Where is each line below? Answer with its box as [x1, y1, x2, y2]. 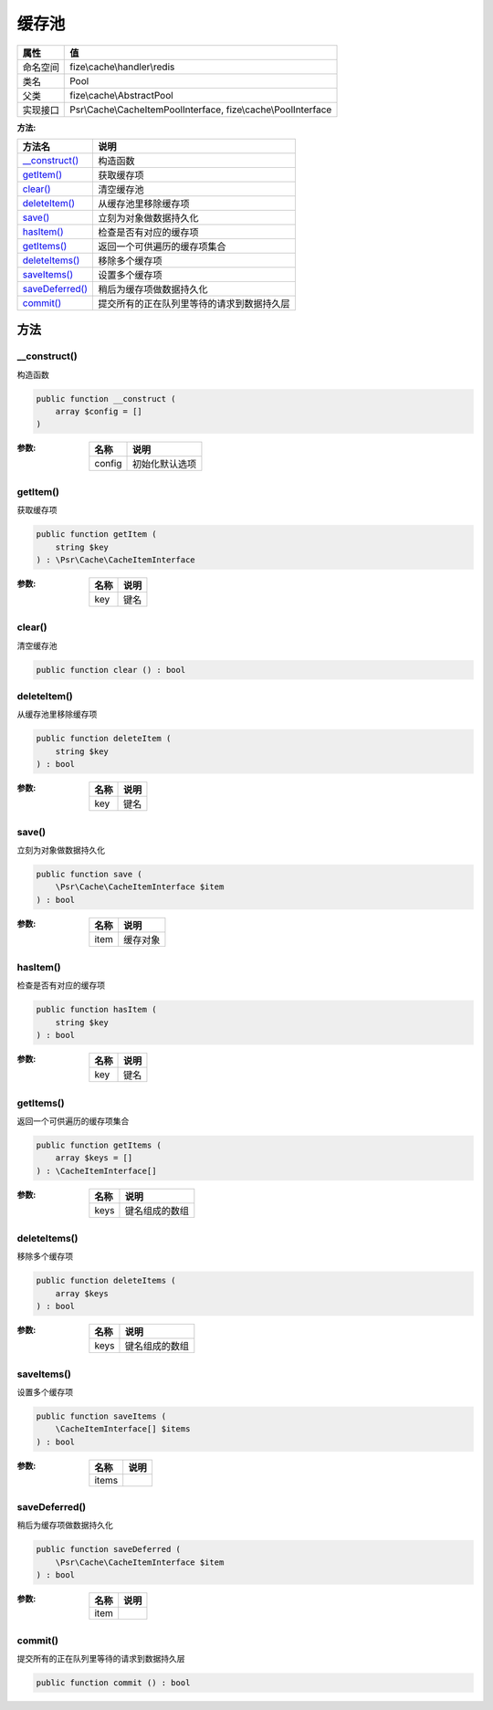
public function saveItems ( [36, 1411, 167, 1422]
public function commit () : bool [36, 1677, 191, 1688]
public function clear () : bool [36, 665, 186, 675]
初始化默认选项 [132, 457, 197, 470]
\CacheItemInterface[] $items [55, 1424, 191, 1434]
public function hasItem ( [36, 1004, 157, 1015]
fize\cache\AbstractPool [69, 89, 173, 101]
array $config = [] [55, 406, 143, 417]
